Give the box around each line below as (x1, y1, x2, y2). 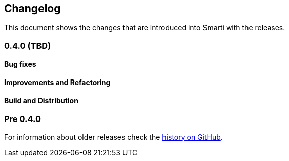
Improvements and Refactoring (4, 78, 111, 87)
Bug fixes (4, 60, 36, 69)
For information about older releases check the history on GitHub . (4, 132, 223, 141)
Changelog (4, 2, 61, 15)
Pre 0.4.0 (4, 114, 42, 125)
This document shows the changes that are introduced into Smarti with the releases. (4, 23, 285, 32)
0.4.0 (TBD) (4, 40, 51, 51)
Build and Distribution (4, 96, 78, 105)
